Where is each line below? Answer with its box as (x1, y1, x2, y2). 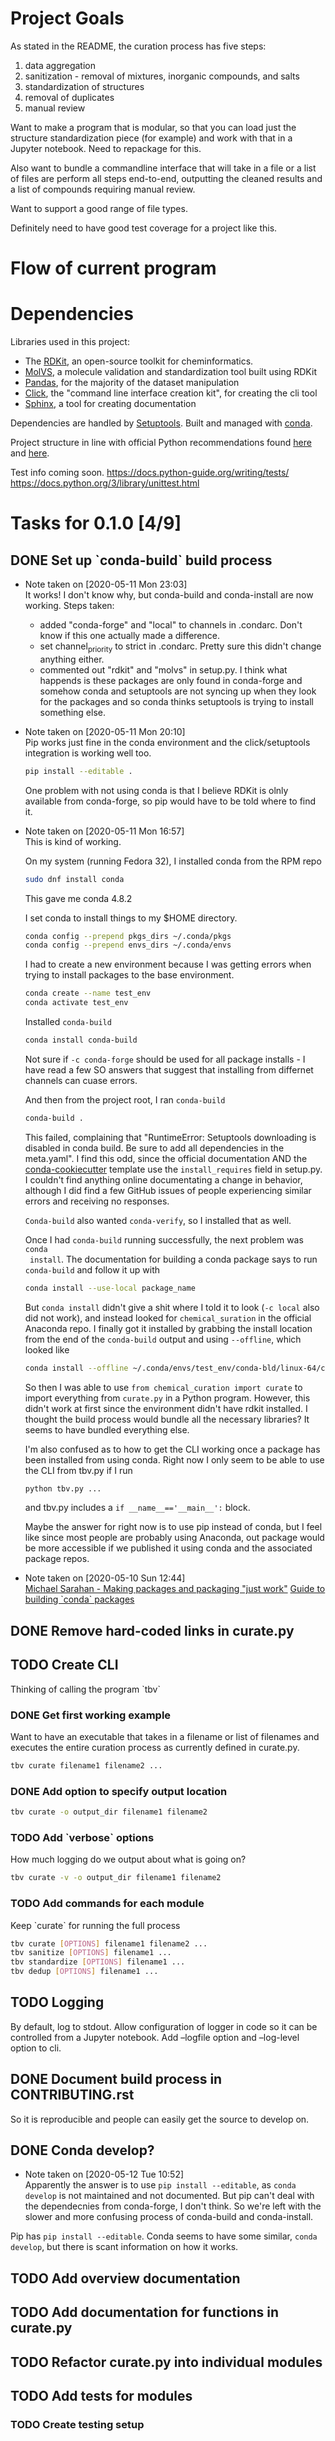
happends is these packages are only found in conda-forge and (39, 674, 303, 686)
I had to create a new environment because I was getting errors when (24, 958, 312, 971)
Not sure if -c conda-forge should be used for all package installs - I (24, 1053, 306, 1065)
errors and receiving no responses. (24, 1195, 170, 1207)
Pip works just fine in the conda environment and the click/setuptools (24, 736, 311, 748)
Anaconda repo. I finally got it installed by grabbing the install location (24, 1322, 313, 1334)
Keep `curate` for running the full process (10, 1919, 181, 1931)
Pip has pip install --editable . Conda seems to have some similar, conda (10, 2230, 318, 2242)
